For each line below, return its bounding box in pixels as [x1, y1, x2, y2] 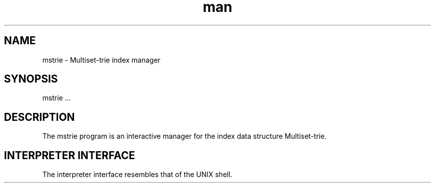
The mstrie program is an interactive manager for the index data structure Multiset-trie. [42, 132, 327, 141]
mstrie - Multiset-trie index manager [42, 55, 161, 64]
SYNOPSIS [4, 73, 58, 86]
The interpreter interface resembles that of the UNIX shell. [42, 170, 232, 179]
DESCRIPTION [4, 110, 75, 123]
